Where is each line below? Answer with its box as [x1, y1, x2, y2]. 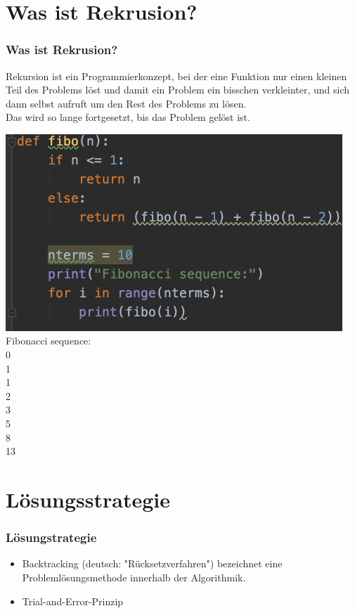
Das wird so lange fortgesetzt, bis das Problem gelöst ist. [6, 110, 250, 124]
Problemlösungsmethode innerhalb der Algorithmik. [22, 569, 246, 584]
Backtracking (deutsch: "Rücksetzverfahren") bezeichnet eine [22, 556, 283, 571]
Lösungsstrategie [6, 484, 170, 513]
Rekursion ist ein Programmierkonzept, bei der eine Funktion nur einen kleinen [6, 68, 347, 83]
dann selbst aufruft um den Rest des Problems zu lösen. [6, 96, 247, 110]
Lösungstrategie [6, 529, 97, 546]
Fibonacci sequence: [6, 333, 91, 348]
